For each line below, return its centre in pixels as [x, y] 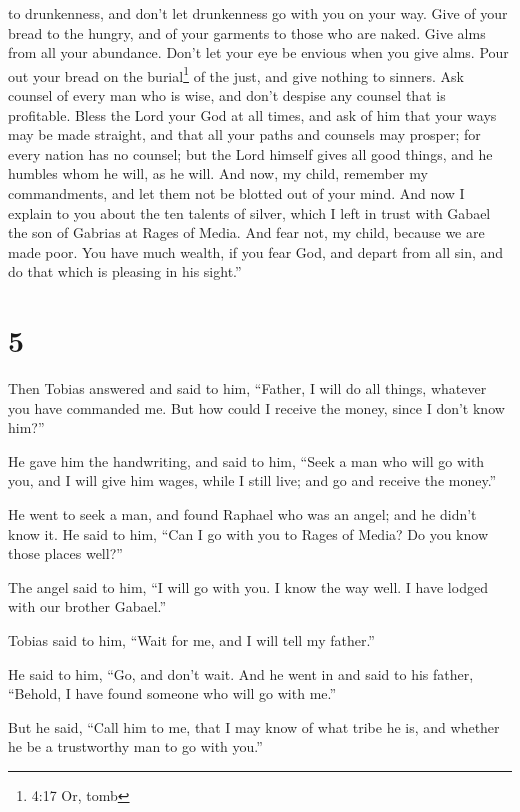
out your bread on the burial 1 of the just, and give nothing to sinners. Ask [236, 74]
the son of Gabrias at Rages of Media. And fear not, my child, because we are [246, 232]
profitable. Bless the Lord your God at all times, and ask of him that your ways [252, 114]
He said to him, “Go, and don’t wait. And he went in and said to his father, [241, 673]
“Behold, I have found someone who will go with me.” [172, 693]
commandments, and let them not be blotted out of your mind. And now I [236, 193]
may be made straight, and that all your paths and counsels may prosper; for [244, 134]
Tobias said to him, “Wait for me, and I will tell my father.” [191, 640]
